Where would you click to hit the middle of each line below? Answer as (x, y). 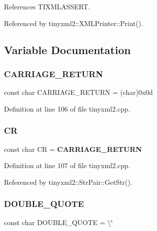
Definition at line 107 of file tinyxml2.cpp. (67, 165)
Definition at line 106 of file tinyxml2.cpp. (67, 108)
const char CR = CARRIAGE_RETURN (73, 149)
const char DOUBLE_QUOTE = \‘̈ (59, 222)
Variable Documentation (67, 49)
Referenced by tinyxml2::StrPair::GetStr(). (68, 182)
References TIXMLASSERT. (47, 6)
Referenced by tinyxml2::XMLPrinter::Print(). (74, 23)
